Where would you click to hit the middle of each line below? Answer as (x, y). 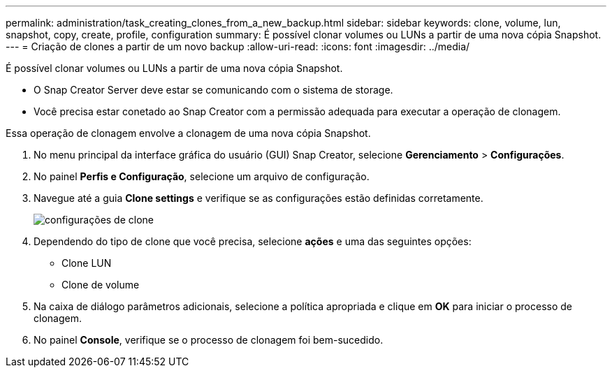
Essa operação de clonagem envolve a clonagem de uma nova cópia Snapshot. (188, 133)
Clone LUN (87, 263)
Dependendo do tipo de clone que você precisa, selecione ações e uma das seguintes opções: (253, 241)
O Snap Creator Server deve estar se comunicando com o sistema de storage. (213, 90)
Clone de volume (101, 285)
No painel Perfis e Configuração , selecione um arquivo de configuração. (202, 176)
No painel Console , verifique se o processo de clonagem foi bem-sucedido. (209, 340)
